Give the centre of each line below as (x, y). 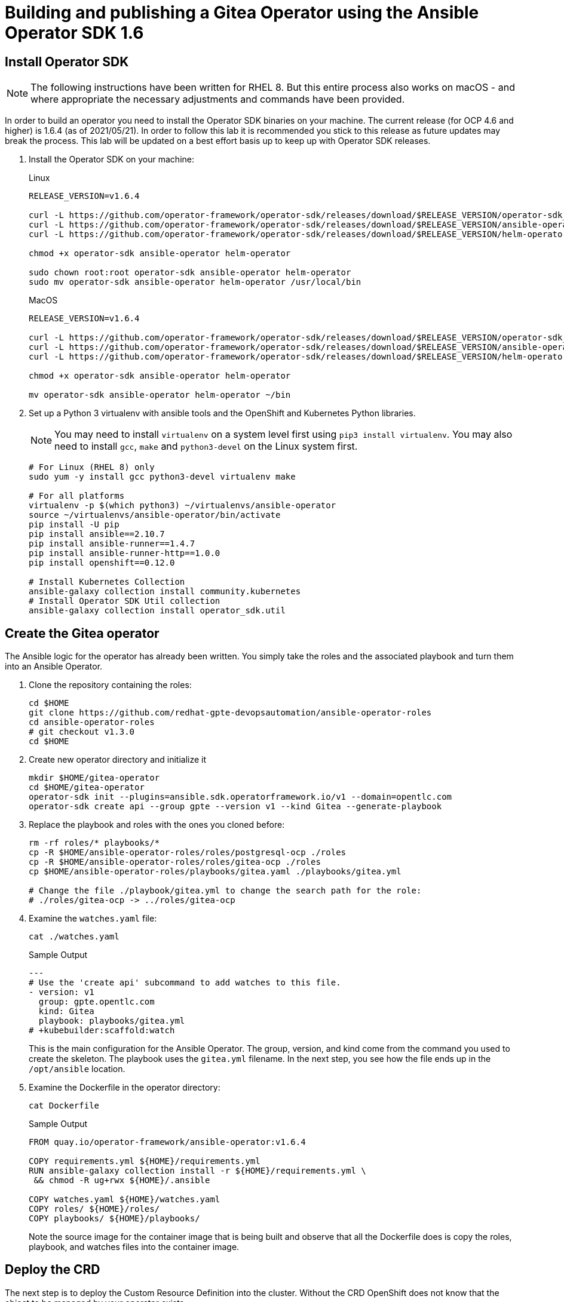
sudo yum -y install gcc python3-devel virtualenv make (162, 477)
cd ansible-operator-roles (92, 722)
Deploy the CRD (53, 1270)
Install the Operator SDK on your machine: (111, 159)
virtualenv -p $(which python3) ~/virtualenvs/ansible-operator (183, 506)
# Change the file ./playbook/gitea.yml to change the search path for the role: (225, 891)
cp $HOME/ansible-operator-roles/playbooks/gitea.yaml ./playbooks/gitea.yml (215, 872)
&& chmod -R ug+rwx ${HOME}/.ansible (122, 1180)
